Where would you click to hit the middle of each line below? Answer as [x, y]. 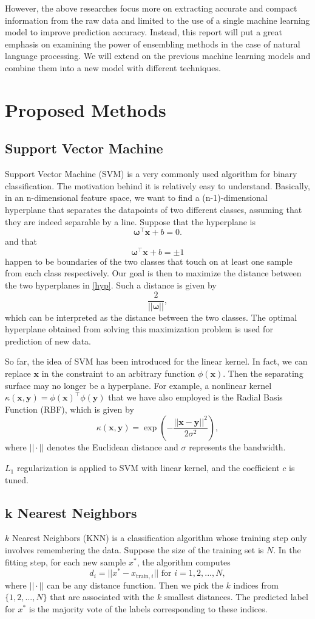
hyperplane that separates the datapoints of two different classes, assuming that [154, 209]
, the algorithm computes [184, 561]
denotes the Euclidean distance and [113, 447]
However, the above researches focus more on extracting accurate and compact [151, 8]
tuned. [17, 479]
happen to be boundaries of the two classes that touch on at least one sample [149, 261]
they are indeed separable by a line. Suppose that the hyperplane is [130, 221]
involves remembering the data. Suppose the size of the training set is [134, 550]
